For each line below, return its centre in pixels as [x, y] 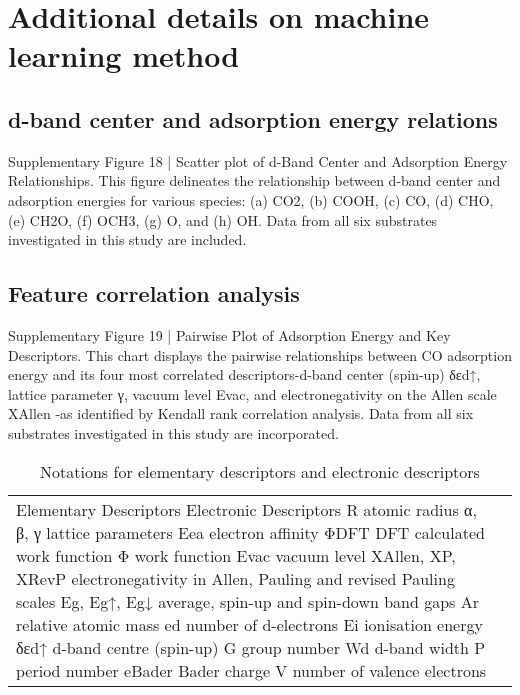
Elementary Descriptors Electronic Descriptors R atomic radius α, [246, 509]
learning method [124, 55]
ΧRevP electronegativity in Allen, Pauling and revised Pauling [235, 578]
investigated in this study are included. [127, 239]
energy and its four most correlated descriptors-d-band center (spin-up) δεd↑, [244, 374]
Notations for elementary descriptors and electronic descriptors [260, 471]
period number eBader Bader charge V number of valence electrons [251, 670]
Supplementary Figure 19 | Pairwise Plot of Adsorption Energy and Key [229, 334]
